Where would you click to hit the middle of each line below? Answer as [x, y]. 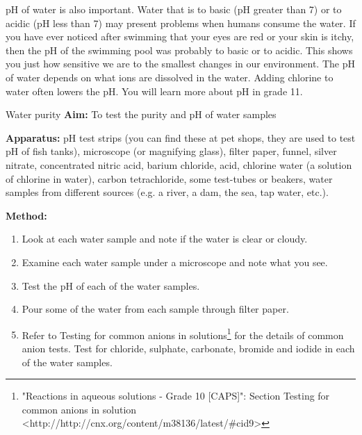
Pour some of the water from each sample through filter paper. [155, 309]
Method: [26, 215]
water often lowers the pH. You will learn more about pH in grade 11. [154, 91]
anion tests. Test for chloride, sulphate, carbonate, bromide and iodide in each [188, 348]
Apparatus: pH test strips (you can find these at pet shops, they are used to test [181, 137]
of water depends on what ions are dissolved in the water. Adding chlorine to [170, 77]
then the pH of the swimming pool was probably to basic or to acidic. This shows [179, 50]
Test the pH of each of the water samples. [111, 285]
